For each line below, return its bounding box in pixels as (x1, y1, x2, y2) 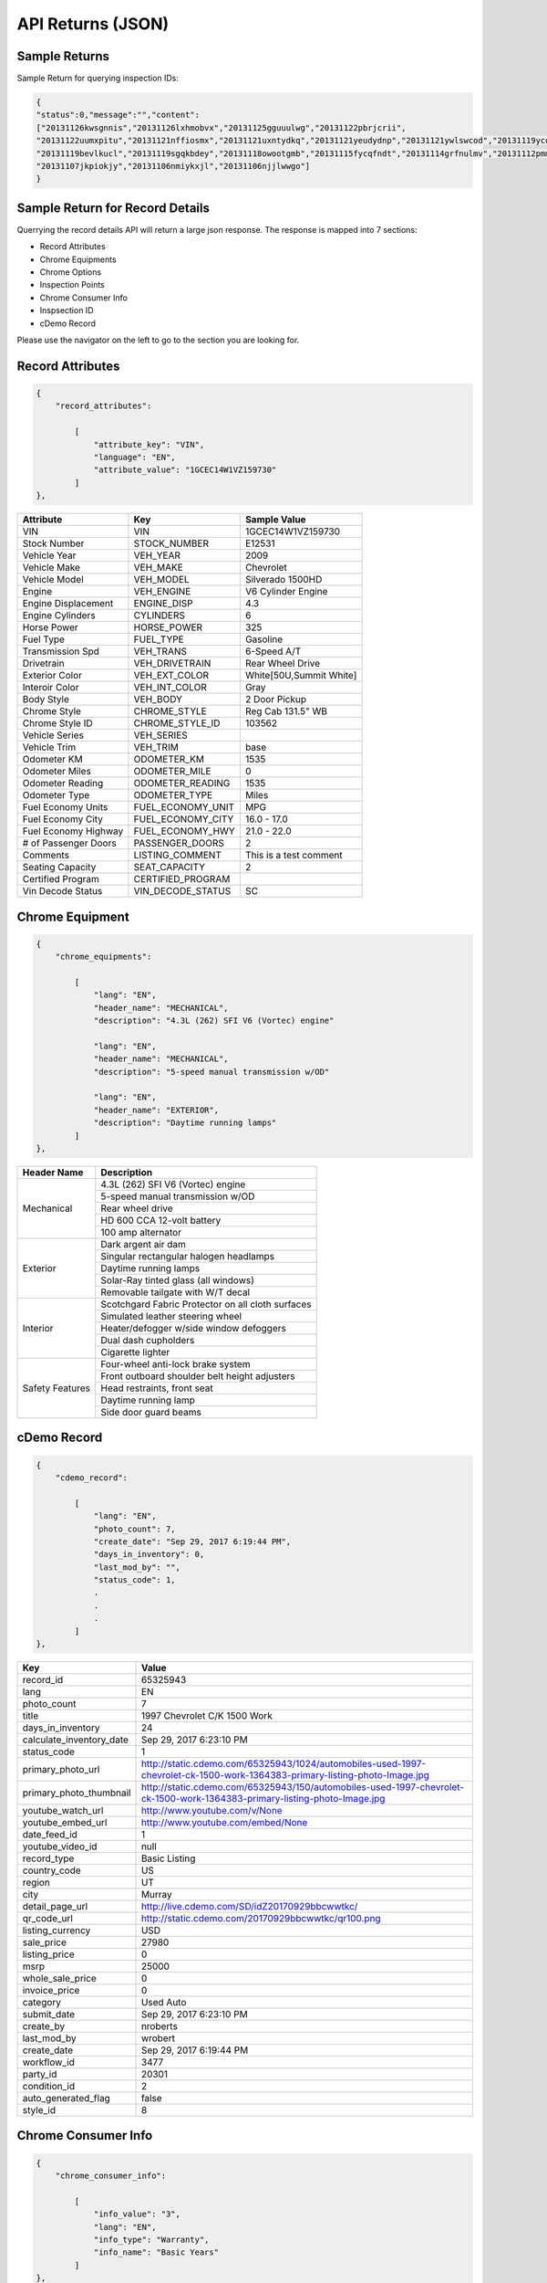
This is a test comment (244, 849, 343, 862)
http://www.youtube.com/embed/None (140, 1816, 308, 1829)
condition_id (22, 2080, 76, 2093)
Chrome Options (39, 267, 102, 278)
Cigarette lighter (100, 1345, 170, 1358)
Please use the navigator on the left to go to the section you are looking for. (16, 334, 300, 346)
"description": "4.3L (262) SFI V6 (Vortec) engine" (93, 1015, 335, 1026)
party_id (22, 2068, 57, 2081)
